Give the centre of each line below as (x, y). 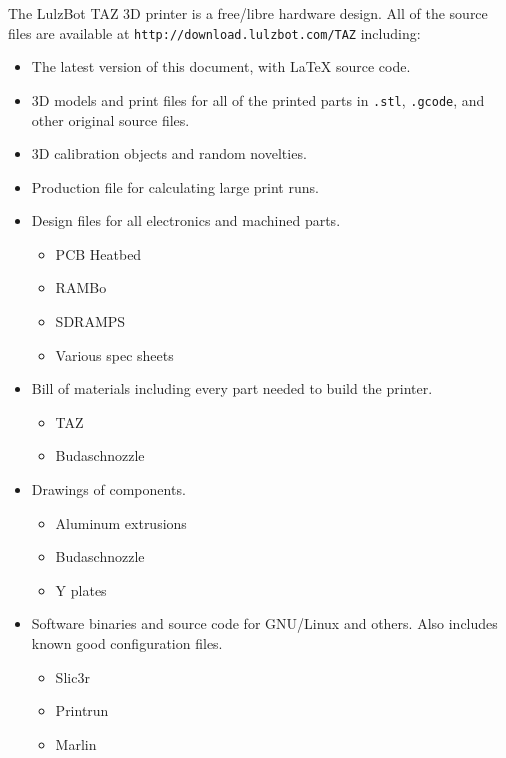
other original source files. (110, 119)
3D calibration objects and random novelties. (169, 153)
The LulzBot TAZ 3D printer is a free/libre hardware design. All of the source (248, 13)
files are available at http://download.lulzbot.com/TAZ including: (214, 32)
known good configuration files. (127, 643)
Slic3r (72, 676)
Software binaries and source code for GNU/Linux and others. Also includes (264, 623)
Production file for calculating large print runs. (175, 186)
